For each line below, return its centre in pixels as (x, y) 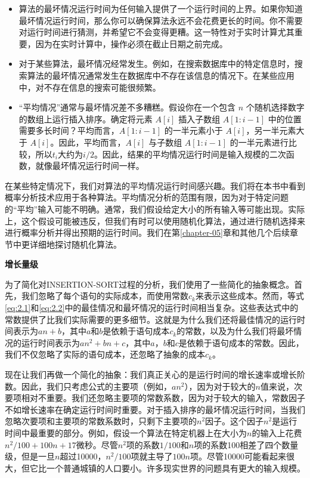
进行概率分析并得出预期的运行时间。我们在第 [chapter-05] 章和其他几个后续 (147, 232)
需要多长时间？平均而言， (69, 130)
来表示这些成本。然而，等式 (249, 296)
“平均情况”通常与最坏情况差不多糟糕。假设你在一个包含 (127, 107)
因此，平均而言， (92, 142)
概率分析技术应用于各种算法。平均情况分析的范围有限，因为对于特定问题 (147, 197)
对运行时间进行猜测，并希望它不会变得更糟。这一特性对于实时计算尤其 (156, 32)
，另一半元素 (271, 130)
